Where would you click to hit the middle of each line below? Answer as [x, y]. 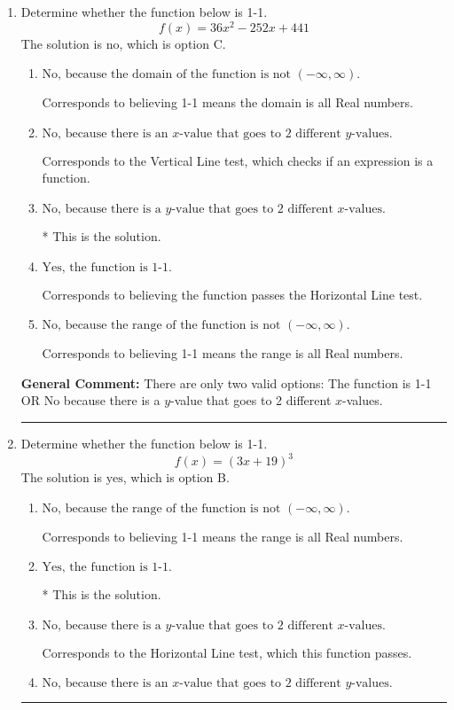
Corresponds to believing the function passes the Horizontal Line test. [232, 294]
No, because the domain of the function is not [167, 75]
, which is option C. [172, 43]
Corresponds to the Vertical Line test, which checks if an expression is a [238, 160]
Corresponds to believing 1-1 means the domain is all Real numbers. [227, 102]
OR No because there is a [90, 400]
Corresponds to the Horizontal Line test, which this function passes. [227, 652]
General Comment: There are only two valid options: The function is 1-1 [226, 382]
